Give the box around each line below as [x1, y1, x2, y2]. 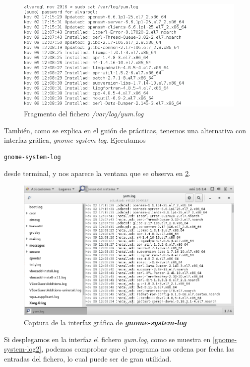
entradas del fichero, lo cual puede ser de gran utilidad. [4, 353, 172, 364]
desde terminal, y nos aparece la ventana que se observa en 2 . [4, 168, 191, 179]
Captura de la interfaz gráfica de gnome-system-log [24, 317, 187, 327]
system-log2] [4, 344, 42, 354]
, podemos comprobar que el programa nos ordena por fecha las [41, 344, 235, 354]
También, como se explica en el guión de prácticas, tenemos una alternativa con [4, 125, 246, 135]
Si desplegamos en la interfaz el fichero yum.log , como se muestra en [4, 334, 211, 344]
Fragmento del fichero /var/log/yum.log [24, 108, 144, 118]
